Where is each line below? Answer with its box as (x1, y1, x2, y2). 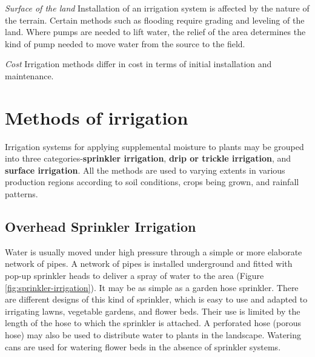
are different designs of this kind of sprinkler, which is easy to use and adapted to (5, 293, 308, 306)
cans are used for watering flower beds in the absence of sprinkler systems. (5, 340, 281, 353)
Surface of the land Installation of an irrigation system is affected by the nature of (5, 2, 310, 14)
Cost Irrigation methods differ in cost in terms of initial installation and (5, 57, 272, 70)
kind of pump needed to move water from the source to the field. (5, 37, 245, 50)
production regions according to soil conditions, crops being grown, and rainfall (5, 175, 299, 188)
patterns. (5, 188, 38, 200)
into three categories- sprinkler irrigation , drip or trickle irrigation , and (5, 152, 291, 165)
